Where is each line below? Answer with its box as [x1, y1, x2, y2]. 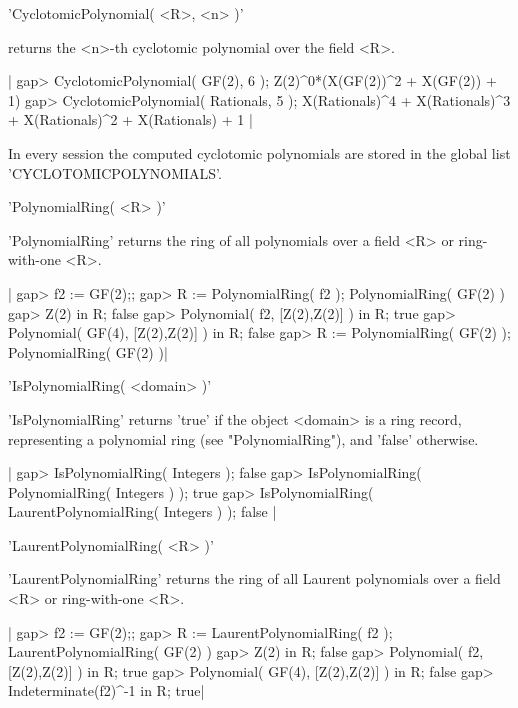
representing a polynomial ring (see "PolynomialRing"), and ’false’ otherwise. [8, 428, 479, 449]
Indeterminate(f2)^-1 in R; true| [8, 680, 205, 701]
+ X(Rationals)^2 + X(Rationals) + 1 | [8, 109, 253, 130]
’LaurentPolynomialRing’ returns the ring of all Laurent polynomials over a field [8, 568, 501, 589]
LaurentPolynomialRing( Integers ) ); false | [8, 501, 277, 522]
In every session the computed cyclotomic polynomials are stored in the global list [8, 142, 511, 163]
